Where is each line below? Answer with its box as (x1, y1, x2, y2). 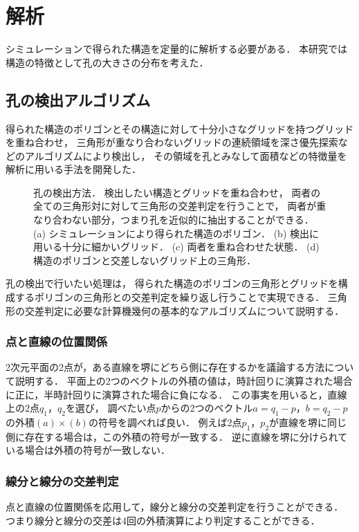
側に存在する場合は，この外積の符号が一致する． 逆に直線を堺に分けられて (6, 429, 348, 443)
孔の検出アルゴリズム (6, 89, 151, 110)
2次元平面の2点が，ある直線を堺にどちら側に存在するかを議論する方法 (6, 360, 325, 374)
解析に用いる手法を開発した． (6, 162, 141, 176)
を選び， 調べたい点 (65, 401, 156, 415)
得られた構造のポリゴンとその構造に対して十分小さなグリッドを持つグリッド (6, 121, 354, 136)
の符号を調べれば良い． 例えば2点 (88, 415, 242, 430)
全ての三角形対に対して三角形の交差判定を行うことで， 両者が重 (33, 199, 326, 213)
